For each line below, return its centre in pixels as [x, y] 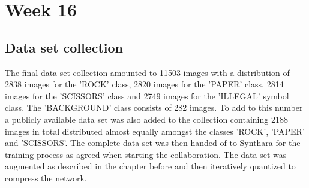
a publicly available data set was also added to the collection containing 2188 [146, 119]
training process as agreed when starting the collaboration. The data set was [146, 154]
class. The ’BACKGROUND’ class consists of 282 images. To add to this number [154, 107]
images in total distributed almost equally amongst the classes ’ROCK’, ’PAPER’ [155, 131]
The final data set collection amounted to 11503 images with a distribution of [147, 72]
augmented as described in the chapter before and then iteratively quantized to [150, 166]
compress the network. [46, 178]
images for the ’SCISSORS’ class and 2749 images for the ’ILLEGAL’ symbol [147, 95]
